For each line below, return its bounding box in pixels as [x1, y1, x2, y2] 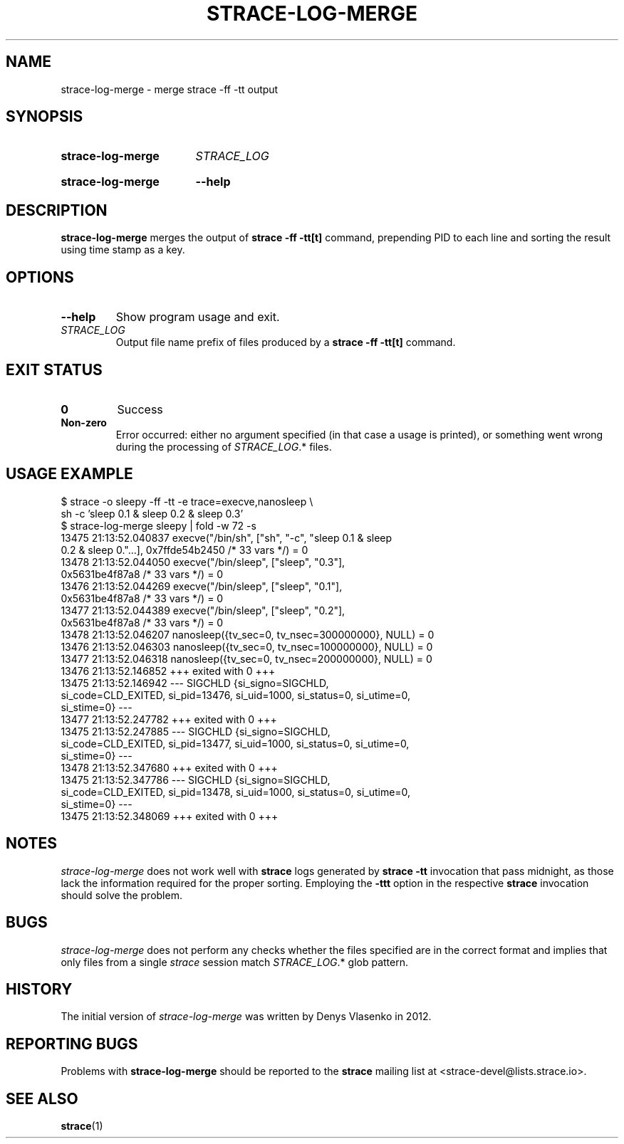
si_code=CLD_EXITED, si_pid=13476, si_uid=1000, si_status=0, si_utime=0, [61, 688, 410, 701]
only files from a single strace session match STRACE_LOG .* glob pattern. [61, 955, 408, 968]
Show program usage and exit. [115, 310, 280, 325]
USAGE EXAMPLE [6, 465, 133, 483]
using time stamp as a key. [61, 243, 185, 256]
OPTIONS [6, 268, 74, 286]
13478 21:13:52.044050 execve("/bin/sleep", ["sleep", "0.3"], [61, 555, 345, 568]
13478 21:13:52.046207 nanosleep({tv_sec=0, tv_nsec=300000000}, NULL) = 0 [61, 628, 435, 641]
